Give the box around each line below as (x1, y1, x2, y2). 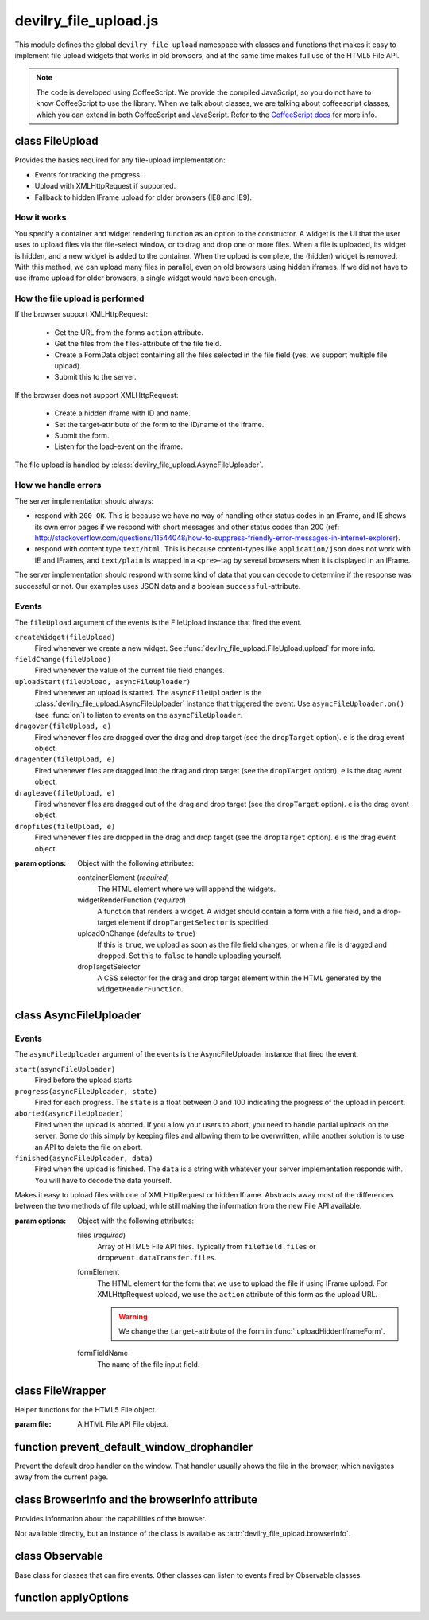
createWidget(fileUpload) (14, 633, 116, 642)
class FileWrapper (14, 1384, 106, 1397)
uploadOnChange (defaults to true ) (77, 929, 196, 938)
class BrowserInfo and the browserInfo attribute (14, 1493, 258, 1507)
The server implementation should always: (14, 496, 154, 505)
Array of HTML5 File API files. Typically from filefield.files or (97, 1241, 317, 1251)
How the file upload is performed (14, 293, 145, 304)
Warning (118, 1311, 148, 1321)
